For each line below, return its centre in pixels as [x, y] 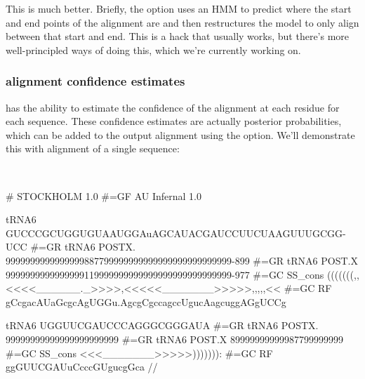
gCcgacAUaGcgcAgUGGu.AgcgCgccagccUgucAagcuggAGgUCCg [146, 301]
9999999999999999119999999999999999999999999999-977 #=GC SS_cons [165, 274]
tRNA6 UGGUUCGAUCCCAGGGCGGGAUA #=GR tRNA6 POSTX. [162, 325]
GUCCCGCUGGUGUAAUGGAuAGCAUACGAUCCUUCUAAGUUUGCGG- [176, 233]
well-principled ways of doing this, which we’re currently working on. [153, 49]
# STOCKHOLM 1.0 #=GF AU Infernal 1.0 [104, 195]
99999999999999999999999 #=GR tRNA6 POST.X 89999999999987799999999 [174, 339]
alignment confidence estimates [95, 81]
